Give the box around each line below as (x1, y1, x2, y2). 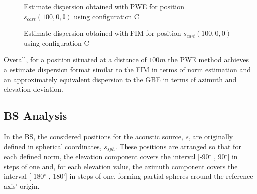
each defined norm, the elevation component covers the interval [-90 (4, 151, 209, 161)
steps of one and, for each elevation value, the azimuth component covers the (4, 161, 238, 171)
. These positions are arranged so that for (115, 141, 241, 151)
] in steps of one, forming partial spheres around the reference (65, 171, 253, 181)
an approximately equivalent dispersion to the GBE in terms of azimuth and (4, 74, 237, 84)
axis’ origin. (4, 180, 40, 191)
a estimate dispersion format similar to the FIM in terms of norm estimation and (4, 64, 251, 74)
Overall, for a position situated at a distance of (4, 54, 147, 65)
